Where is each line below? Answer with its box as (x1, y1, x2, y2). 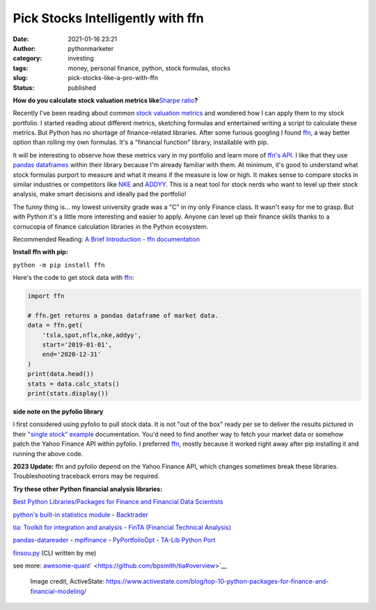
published (68, 84, 97, 92)
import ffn (27, 292, 65, 300)
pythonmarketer (68, 44, 114, 52)
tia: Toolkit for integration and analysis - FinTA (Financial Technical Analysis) (13, 523, 231, 531)
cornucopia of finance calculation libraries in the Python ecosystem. (13, 222, 209, 230)
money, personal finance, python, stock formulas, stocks (68, 63, 231, 72)
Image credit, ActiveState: (30, 577, 104, 586)
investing (68, 54, 94, 63)
